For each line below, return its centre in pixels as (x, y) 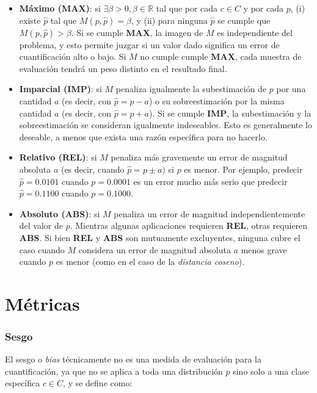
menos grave (264, 249)
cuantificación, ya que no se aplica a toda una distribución (114, 371)
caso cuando (42, 249)
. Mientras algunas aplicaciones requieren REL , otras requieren (189, 225)
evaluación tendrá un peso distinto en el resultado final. (123, 68)
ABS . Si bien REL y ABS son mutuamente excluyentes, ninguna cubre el (160, 237)
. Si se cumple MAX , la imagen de (137, 32)
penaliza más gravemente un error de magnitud (199, 157)
